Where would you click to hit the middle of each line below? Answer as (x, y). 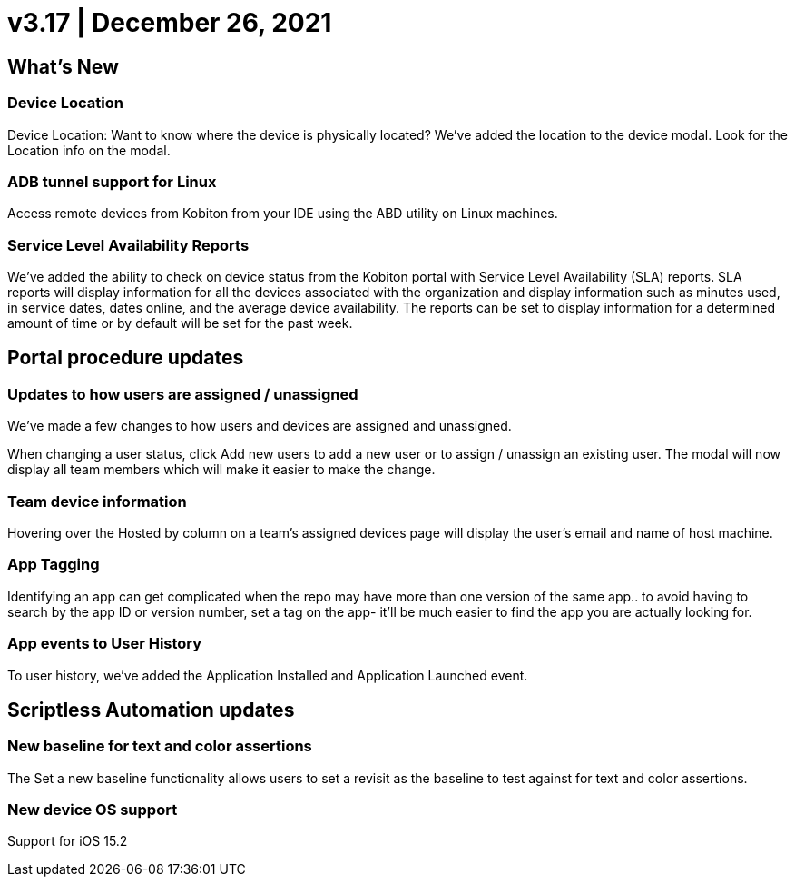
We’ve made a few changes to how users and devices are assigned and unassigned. (260, 426)
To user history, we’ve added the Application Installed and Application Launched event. (268, 675)
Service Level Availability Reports (128, 245)
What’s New (63, 66)
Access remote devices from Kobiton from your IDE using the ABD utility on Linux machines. (283, 214)
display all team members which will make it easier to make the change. (221, 470)
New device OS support (93, 810)
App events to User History (105, 644)
